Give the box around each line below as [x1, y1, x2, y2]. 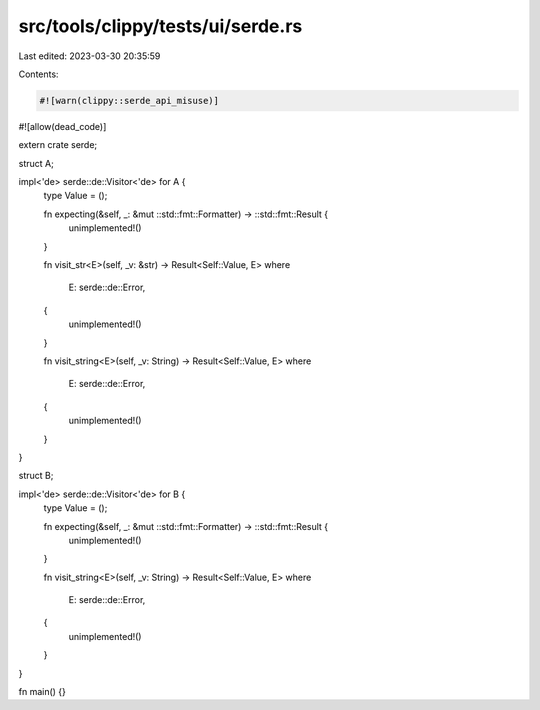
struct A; [18, 157, 54, 169]
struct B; [18, 470, 54, 482]
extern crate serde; [18, 139, 98, 151]
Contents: [18, 68, 59, 80]
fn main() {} [18, 686, 67, 698]
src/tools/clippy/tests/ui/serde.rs [18, 15, 303, 37]
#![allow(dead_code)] [18, 120, 107, 132]
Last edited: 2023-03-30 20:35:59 [18, 50, 161, 62]
